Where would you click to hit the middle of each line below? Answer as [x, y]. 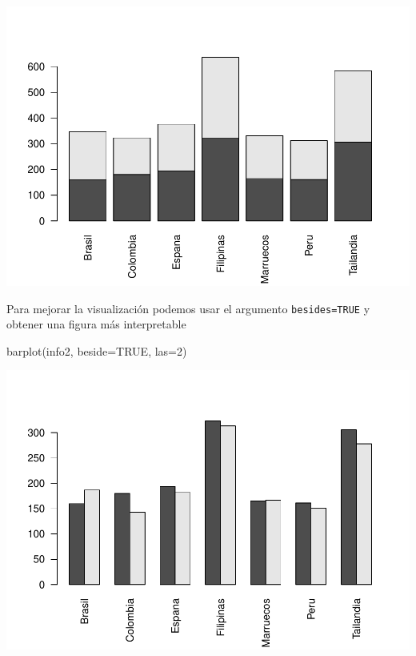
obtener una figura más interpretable [96, 324]
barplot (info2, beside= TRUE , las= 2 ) [97, 350]
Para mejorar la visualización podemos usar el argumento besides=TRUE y [188, 308]
